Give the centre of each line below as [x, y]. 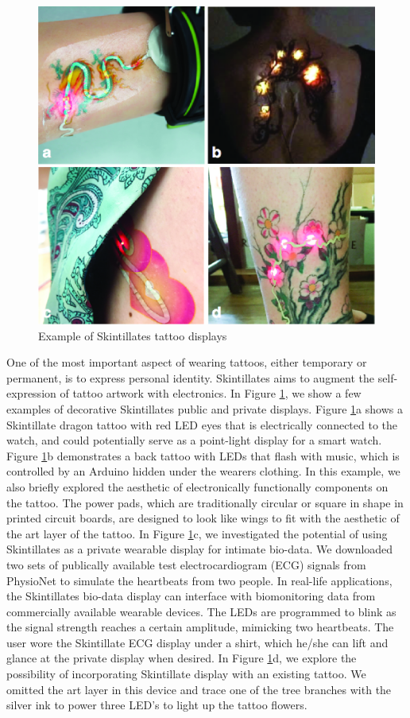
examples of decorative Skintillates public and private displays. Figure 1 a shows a [205, 408]
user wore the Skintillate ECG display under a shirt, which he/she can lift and [197, 642]
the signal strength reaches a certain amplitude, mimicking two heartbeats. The [200, 627]
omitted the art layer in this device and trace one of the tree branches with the [199, 689]
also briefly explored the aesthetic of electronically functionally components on [197, 486]
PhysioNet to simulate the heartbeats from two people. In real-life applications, [199, 580]
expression [31, 393]
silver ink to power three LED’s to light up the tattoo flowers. [157, 705]
